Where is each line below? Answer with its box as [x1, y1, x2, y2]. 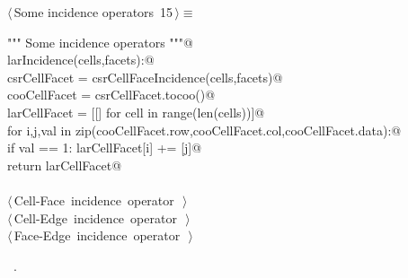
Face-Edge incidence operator [13, 226, 181, 245]
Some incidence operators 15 [13, 3, 173, 21]
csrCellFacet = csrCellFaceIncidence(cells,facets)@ [7, 67, 283, 86]
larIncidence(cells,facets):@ [7, 50, 155, 69]
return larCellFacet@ [7, 155, 122, 174]
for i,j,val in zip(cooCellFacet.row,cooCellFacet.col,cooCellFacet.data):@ [7, 120, 402, 139]
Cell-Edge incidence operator [13, 208, 177, 227]
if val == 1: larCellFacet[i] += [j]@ [7, 138, 202, 157]
